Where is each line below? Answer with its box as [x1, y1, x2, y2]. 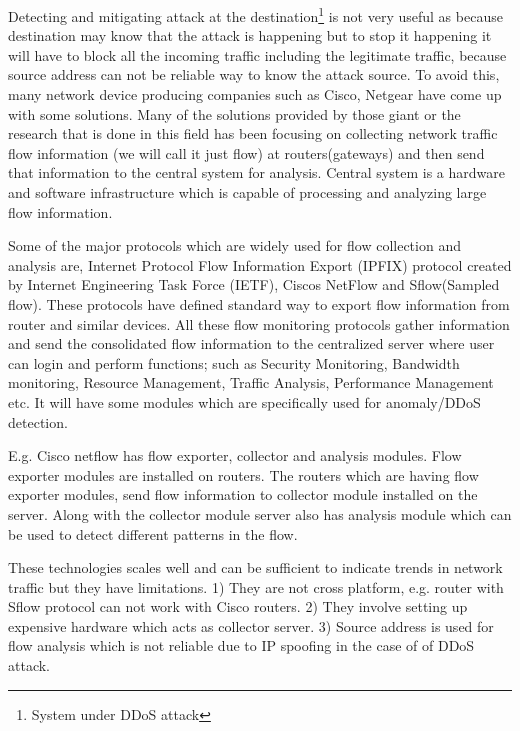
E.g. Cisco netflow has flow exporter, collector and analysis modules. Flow [8, 445, 462, 466]
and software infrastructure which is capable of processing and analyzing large [8, 182, 487, 202]
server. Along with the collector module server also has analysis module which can [8, 503, 512, 524]
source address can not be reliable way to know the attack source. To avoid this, [8, 64, 500, 85]
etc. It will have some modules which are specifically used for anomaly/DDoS [8, 391, 481, 412]
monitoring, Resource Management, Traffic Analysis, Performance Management [8, 372, 494, 393]
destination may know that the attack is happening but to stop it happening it [8, 25, 492, 46]
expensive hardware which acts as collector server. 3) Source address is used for [8, 615, 494, 636]
